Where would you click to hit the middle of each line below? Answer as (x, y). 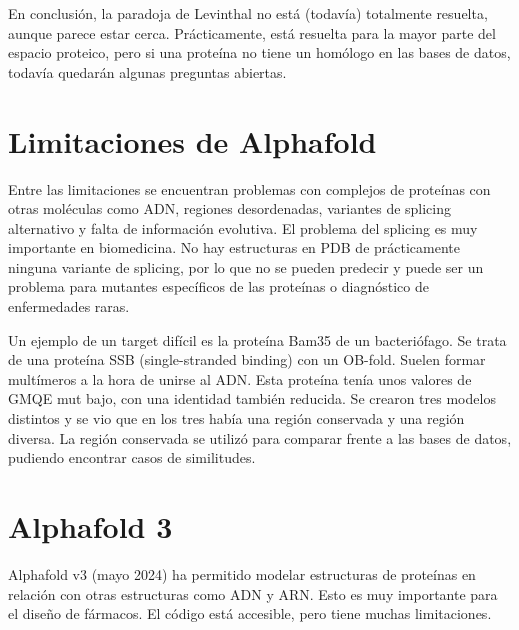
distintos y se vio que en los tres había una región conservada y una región (236, 418)
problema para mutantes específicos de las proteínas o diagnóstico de (218, 286)
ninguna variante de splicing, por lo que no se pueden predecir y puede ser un (246, 266)
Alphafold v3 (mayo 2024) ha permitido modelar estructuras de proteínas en (242, 573)
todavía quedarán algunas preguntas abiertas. (147, 71)
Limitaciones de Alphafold (192, 140)
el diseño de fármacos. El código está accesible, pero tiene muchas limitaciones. (250, 613)
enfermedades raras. (69, 306)
